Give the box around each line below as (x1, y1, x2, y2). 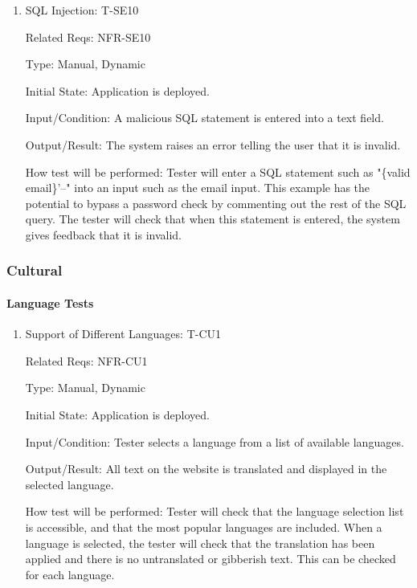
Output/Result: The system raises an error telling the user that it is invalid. (25, 136, 401, 153)
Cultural (6, 260, 63, 280)
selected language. (25, 476, 114, 492)
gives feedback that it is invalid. (25, 226, 182, 243)
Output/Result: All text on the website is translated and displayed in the (25, 460, 387, 477)
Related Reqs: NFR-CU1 (25, 352, 148, 369)
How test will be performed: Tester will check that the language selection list (25, 503, 404, 520)
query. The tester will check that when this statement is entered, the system (25, 210, 400, 227)
